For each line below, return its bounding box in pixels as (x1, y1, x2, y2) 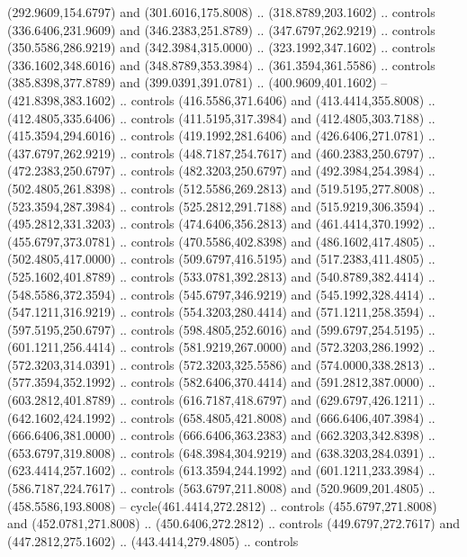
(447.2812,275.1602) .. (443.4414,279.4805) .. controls (7, 531, 299, 550)
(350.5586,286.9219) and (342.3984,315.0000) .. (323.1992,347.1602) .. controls (7, 38, 436, 57)
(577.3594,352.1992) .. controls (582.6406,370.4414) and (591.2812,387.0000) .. (7, 373, 436, 391)
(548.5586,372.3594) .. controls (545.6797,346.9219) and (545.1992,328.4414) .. (7, 284, 436, 303)
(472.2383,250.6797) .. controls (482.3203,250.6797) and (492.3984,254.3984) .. (7, 161, 436, 180)
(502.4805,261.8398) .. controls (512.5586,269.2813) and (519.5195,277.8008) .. (7, 178, 436, 197)
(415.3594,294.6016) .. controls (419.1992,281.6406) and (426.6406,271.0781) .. (7, 126, 436, 145)
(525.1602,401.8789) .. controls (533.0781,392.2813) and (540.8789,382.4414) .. (7, 266, 436, 285)
